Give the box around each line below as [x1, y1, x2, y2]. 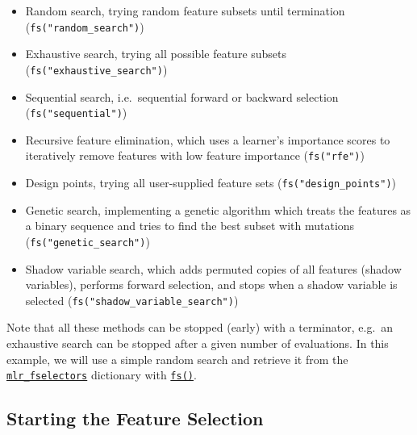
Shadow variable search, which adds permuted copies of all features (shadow [25, 260, 402, 277]
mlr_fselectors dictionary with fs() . [6, 366, 197, 383]
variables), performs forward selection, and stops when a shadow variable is [25, 276, 398, 293]
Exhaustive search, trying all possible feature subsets [25, 45, 287, 62]
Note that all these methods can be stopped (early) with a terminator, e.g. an [6, 319, 394, 336]
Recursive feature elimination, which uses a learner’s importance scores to [25, 131, 390, 148]
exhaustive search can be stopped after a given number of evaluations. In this [6, 334, 389, 351]
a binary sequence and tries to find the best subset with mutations [25, 217, 355, 234]
